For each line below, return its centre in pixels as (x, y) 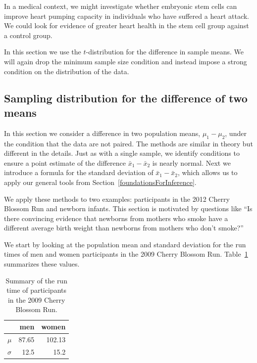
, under (236, 133)
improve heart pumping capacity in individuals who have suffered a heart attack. (127, 16)
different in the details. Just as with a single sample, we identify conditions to (122, 153)
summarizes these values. (42, 264)
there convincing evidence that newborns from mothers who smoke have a (116, 218)
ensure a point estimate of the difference (65, 162)
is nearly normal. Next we (191, 162)
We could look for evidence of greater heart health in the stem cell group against (127, 25)
